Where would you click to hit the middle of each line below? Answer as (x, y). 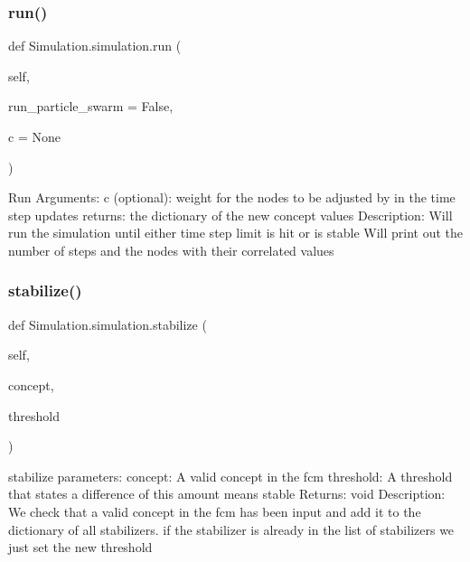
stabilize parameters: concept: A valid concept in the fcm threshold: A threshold (230, 476)
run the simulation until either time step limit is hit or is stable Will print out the (236, 233)
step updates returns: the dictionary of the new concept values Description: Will (230, 215)
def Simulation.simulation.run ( (95, 46)
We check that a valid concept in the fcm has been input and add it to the (215, 511)
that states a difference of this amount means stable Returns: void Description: (227, 494)
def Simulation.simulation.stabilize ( (108, 324)
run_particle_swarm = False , (91, 106)
